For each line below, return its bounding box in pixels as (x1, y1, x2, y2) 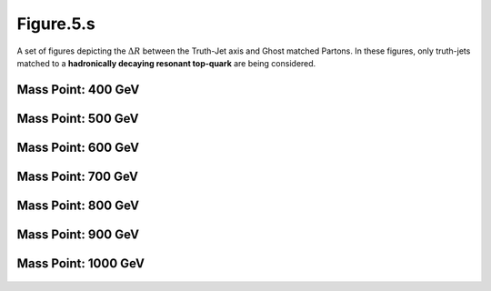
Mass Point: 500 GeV (16, 110, 140, 126)
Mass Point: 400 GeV (16, 82, 140, 97)
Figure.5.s (16, 14, 95, 34)
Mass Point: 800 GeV (16, 197, 140, 213)
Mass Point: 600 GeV (16, 139, 140, 155)
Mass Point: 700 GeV (16, 168, 138, 184)
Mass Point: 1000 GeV (16, 256, 145, 271)
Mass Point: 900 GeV (16, 226, 140, 242)
